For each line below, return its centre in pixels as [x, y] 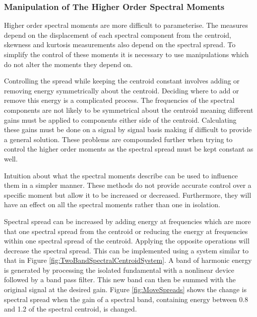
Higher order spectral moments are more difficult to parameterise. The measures [126, 25]
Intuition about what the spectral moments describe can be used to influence [121, 175]
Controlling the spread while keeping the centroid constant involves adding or [122, 81]
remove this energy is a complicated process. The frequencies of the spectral [119, 100]
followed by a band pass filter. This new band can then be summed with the [120, 279]
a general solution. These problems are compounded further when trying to [118, 139]
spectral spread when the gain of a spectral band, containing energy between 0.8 [126, 299]
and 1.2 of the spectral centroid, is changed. [70, 309]
